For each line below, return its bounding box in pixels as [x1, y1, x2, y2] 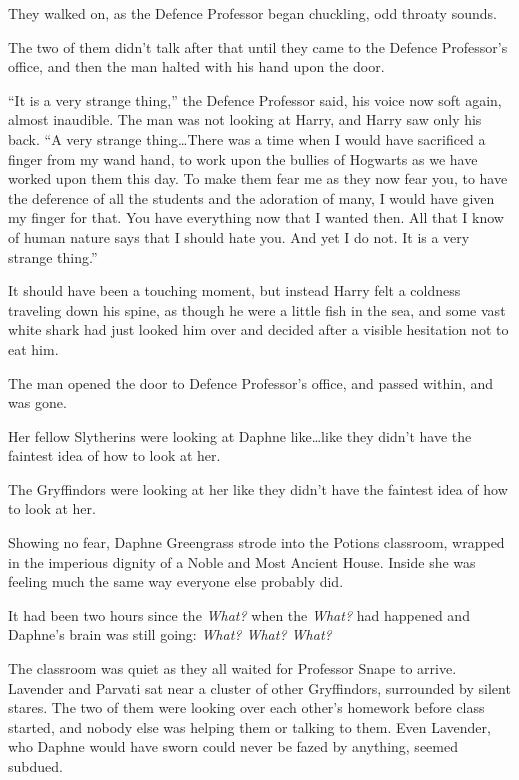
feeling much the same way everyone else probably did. [8, 571, 344, 592]
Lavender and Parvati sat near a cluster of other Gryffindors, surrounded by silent [8, 677, 511, 698]
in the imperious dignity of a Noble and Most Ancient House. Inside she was [8, 551, 476, 572]
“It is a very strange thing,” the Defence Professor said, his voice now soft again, [8, 89, 502, 110]
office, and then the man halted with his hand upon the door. [8, 56, 385, 77]
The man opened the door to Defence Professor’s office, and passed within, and [8, 372, 494, 393]
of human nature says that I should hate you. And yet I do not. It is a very [8, 226, 470, 247]
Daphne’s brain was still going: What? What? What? [8, 624, 332, 645]
